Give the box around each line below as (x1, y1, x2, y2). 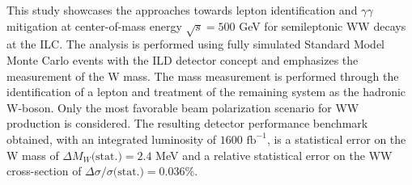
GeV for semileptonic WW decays (239, 17, 406, 34)
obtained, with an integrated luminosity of (6, 130, 217, 147)
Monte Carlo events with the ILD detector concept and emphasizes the (6, 51, 359, 68)
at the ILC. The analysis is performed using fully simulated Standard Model (6, 36, 385, 53)
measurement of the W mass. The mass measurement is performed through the (6, 67, 399, 84)
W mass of (6, 146, 59, 163)
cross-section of (6, 162, 82, 179)
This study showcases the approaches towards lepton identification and (6, 2, 358, 18)
